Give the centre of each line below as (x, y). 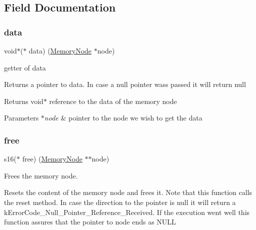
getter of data (25, 67)
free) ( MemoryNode (52, 159)
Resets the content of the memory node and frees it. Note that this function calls (128, 192)
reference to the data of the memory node (113, 101)
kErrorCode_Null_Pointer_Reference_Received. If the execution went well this (127, 212)
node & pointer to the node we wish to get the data (123, 118)
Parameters (21, 118)
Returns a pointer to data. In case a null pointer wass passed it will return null (125, 84)
